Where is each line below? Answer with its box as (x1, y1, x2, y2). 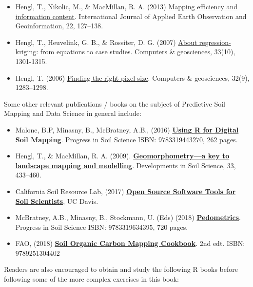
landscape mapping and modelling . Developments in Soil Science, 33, (15, 160, 236, 170)
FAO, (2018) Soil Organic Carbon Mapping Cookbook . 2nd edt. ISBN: (15, 238, 245, 248)
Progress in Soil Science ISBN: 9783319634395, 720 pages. (15, 221, 188, 232)
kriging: (15, 46, 39, 57)
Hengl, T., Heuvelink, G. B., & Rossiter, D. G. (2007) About (15, 37, 197, 47)
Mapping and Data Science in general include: (4, 108, 141, 118)
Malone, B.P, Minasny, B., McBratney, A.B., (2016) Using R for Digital (15, 124, 239, 134)
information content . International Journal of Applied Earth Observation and (15, 11, 247, 21)
